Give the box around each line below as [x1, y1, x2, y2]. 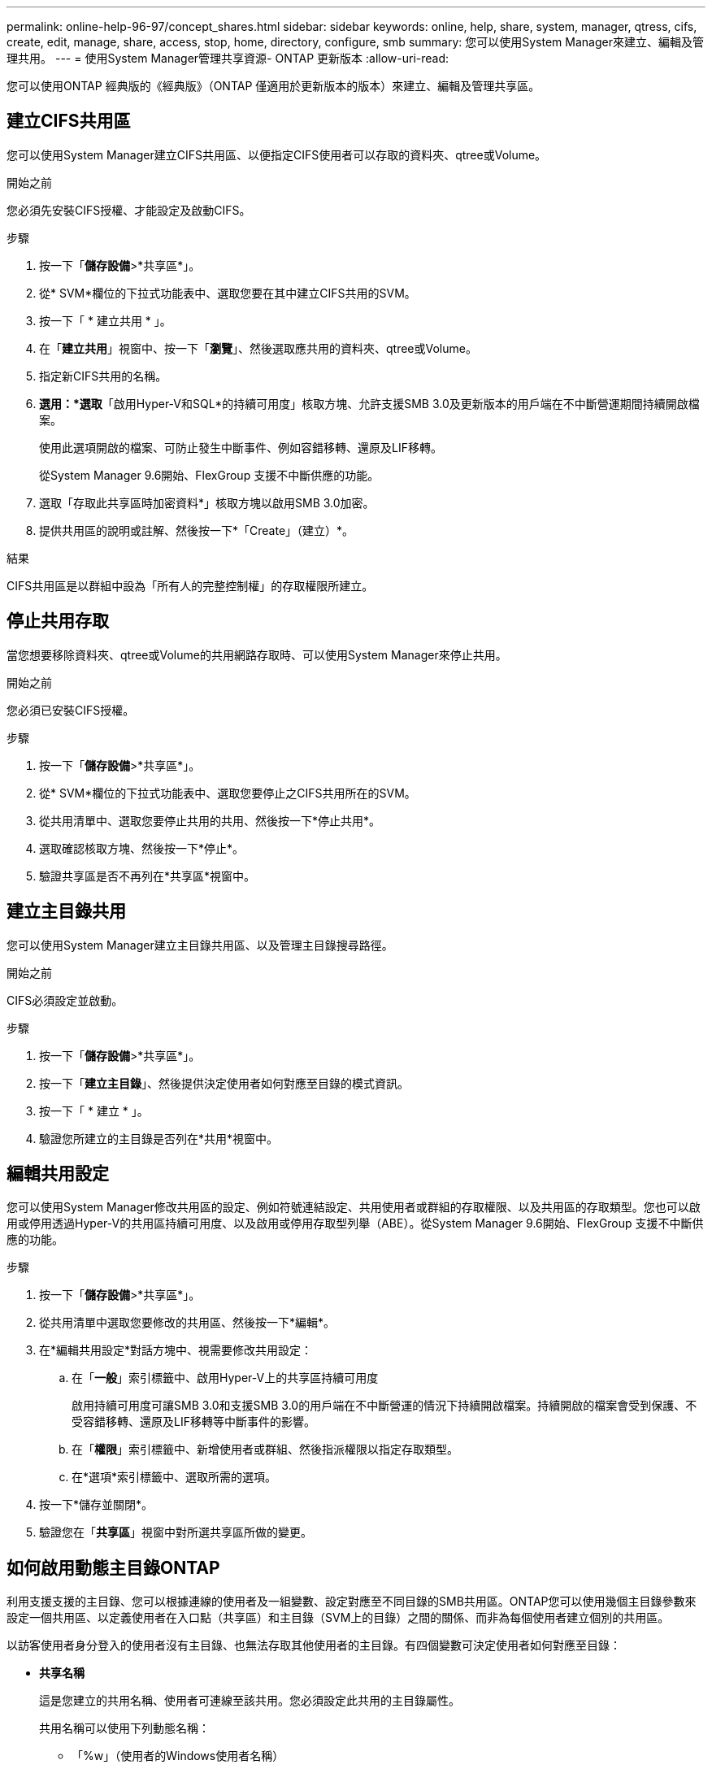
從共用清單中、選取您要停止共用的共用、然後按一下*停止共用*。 [39, 813, 381, 828]
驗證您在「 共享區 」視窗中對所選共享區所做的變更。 [39, 1525, 312, 1540]
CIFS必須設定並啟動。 [7, 993, 124, 1007]
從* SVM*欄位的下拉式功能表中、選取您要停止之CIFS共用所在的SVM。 [39, 785, 416, 800]
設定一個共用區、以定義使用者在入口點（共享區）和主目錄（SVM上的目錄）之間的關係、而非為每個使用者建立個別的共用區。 [7, 1610, 670, 1625]
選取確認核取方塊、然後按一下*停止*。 [39, 841, 245, 855]
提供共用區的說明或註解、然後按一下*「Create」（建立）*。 [39, 523, 354, 537]
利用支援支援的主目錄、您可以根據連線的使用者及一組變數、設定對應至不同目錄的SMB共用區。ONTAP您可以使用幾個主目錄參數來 [7, 1594, 697, 1609]
